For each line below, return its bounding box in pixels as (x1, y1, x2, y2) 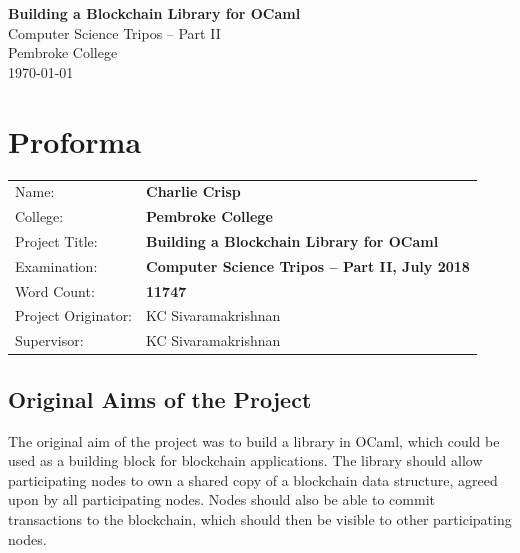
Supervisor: (15, 330, 84, 351)
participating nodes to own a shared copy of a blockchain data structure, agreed (8, 469, 498, 490)
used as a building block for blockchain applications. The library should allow (8, 450, 483, 471)
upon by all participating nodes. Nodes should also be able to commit (8, 489, 435, 510)
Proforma (8, 120, 142, 161)
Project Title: (15, 230, 98, 251)
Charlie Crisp (146, 181, 241, 202)
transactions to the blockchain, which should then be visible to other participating (8, 508, 512, 529)
